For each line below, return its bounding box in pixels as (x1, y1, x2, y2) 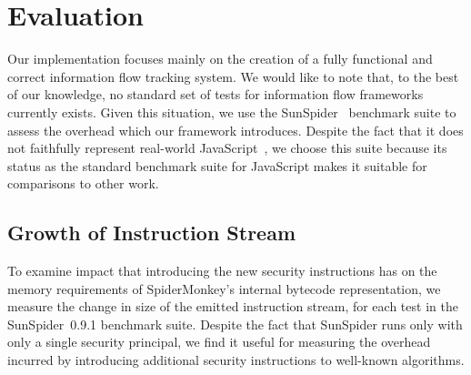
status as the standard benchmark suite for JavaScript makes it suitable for (7, 156, 427, 175)
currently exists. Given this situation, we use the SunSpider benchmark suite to (7, 102, 456, 121)
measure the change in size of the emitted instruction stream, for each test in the (7, 297, 458, 316)
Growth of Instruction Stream (7, 218, 296, 247)
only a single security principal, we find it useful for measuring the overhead (7, 332, 431, 351)
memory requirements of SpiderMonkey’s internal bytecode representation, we (7, 279, 441, 298)
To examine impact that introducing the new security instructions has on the (7, 261, 437, 280)
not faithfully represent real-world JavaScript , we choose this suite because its (7, 138, 447, 157)
